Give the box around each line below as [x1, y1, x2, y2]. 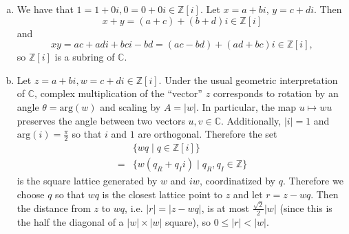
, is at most [201, 200, 250, 215]
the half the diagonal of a [17, 214, 124, 228]
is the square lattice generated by [17, 173, 158, 188]
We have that [17, 2, 74, 16]
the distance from [17, 200, 91, 215]
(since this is [279, 200, 332, 215]
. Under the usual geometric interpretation [158, 72, 338, 87]
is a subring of [54, 50, 115, 64]
